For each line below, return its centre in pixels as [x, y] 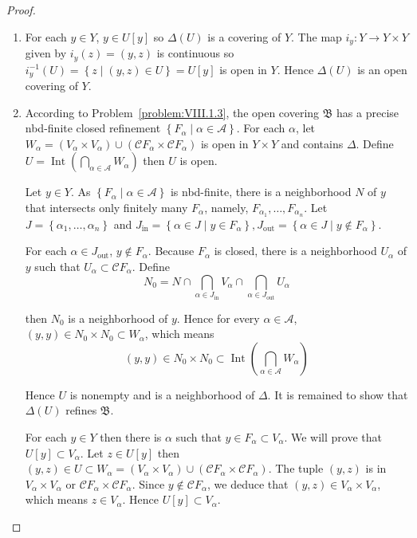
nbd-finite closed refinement [93, 128]
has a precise [368, 112]
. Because [171, 251]
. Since [148, 483]
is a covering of [244, 36]
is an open [382, 69]
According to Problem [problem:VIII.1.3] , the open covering [172, 112]
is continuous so [195, 53]
